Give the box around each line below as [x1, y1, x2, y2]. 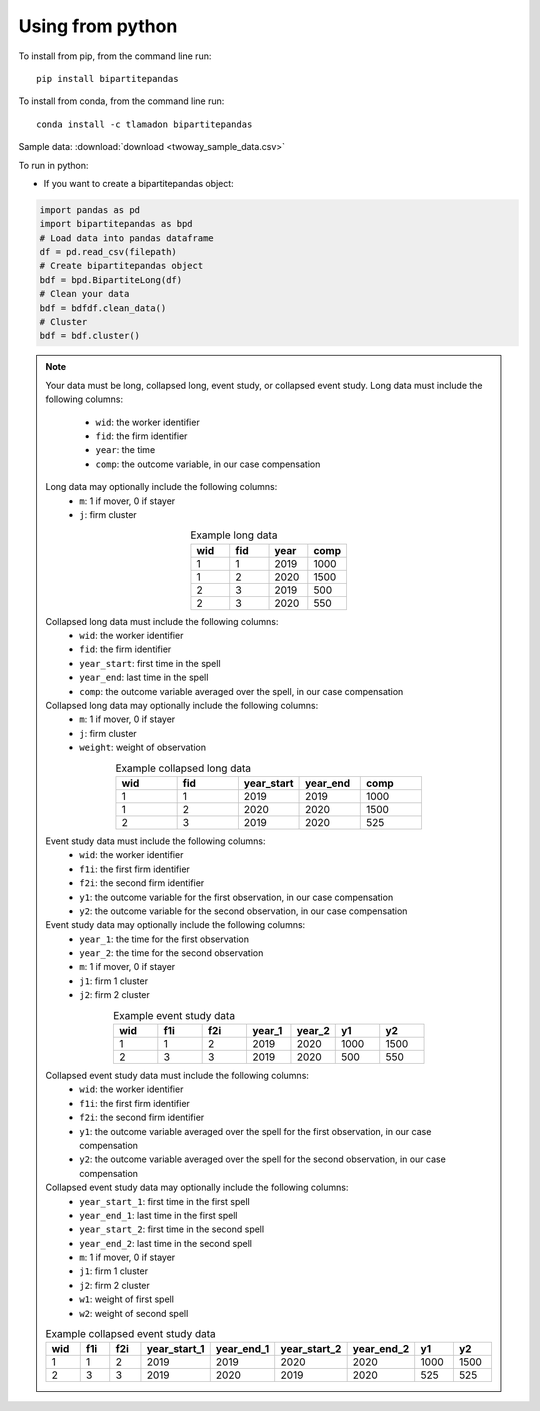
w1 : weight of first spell [79, 1293, 175, 1305]
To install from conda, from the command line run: [18, 95, 225, 107]
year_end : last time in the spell [79, 671, 209, 684]
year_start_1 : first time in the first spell [79, 1195, 250, 1207]
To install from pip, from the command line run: [18, 50, 212, 62]
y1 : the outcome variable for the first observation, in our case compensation [79, 891, 394, 903]
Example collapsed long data [115, 761, 252, 775]
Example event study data [113, 1008, 235, 1022]
